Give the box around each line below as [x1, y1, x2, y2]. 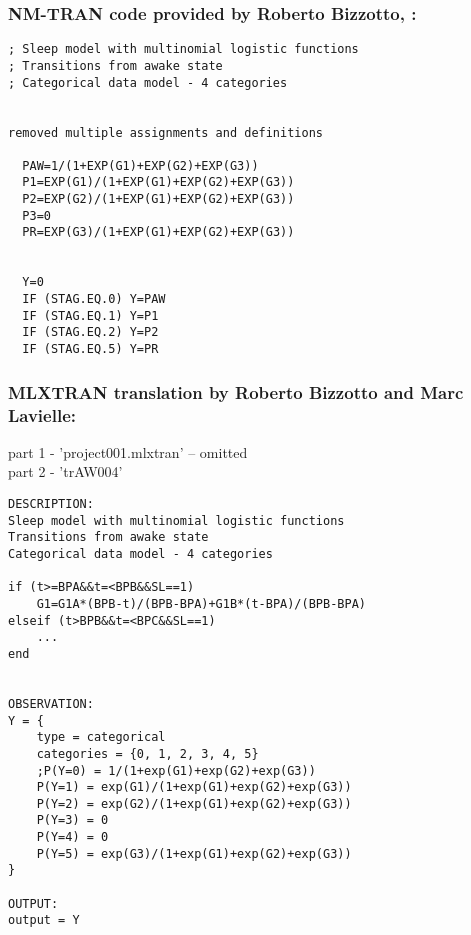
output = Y [8, 913, 80, 928]
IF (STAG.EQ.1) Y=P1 [22, 308, 159, 323]
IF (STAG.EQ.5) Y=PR [22, 342, 159, 357]
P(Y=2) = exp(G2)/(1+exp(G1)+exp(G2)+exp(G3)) [36, 796, 352, 811]
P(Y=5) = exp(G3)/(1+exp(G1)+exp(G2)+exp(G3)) [36, 846, 352, 861]
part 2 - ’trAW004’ [8, 461, 123, 482]
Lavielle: [8, 402, 76, 427]
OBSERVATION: [8, 696, 94, 711]
